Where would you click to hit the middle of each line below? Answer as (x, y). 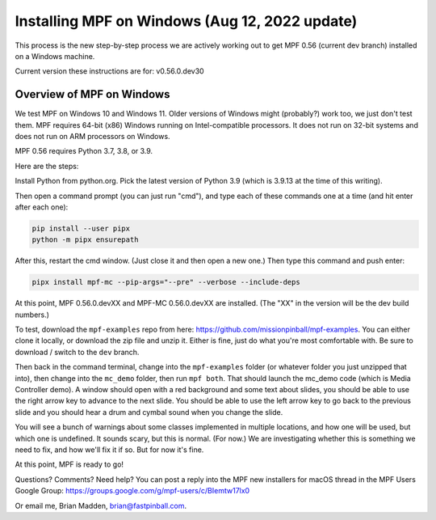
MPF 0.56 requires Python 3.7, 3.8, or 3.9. (84, 151)
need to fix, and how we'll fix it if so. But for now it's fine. (109, 450)
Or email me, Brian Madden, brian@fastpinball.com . (101, 505)
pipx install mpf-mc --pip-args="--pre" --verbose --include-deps (166, 282)
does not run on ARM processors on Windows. (92, 137)
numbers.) (32, 315)
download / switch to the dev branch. (77, 352)
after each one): (42, 207)
